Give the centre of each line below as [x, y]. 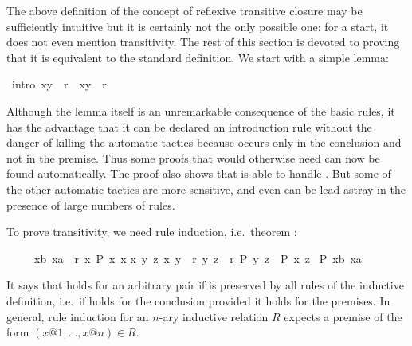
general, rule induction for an [78, 316]
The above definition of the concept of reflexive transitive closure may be [184, 10]
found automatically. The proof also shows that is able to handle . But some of [199, 173]
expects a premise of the [343, 316]
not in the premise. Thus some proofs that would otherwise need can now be [193, 157]
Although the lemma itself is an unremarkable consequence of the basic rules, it [201, 110]
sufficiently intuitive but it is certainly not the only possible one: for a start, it [198, 26]
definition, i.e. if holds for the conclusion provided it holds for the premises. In [198, 300]
